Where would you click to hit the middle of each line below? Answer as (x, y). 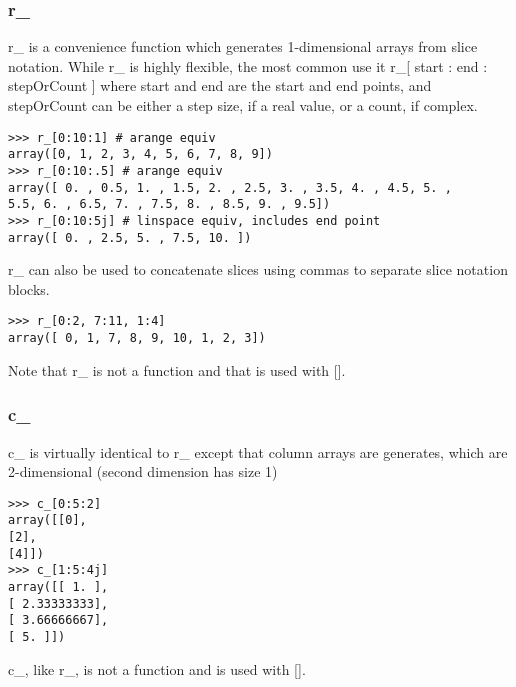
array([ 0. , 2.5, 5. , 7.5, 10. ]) (130, 237)
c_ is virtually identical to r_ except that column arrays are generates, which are (258, 451)
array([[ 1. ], (58, 586)
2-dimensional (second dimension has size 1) (143, 471)
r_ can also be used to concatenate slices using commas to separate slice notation (258, 269)
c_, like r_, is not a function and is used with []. (157, 668)
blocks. (29, 288)
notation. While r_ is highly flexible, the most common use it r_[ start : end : (248, 65)
